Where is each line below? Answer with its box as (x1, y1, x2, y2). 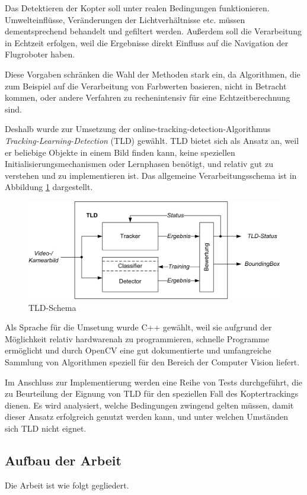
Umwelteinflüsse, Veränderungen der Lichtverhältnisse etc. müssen (5, 13, 245, 25)
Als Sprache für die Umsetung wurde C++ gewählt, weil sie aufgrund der (5, 321, 272, 333)
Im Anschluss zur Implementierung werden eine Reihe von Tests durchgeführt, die (5, 375, 303, 388)
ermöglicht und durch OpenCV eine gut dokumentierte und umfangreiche (5, 344, 271, 356)
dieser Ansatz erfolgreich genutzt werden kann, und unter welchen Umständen (5, 410, 288, 423)
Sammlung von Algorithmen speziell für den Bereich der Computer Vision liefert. (5, 356, 300, 368)
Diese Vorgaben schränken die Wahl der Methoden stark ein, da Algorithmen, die (5, 67, 300, 80)
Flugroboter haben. (5, 48, 75, 60)
